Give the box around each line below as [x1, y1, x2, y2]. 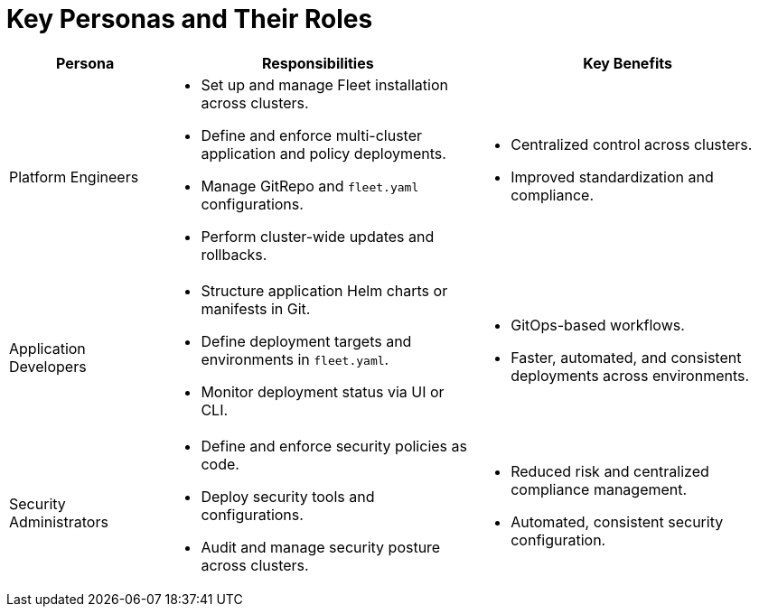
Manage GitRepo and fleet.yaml [201, 176, 419, 195]
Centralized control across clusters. [511, 135, 753, 153]
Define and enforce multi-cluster [201, 126, 423, 144]
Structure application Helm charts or [201, 281, 448, 300]
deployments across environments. [511, 366, 750, 385]
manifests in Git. [201, 299, 311, 318]
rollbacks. [201, 245, 267, 264]
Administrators [9, 512, 108, 531]
